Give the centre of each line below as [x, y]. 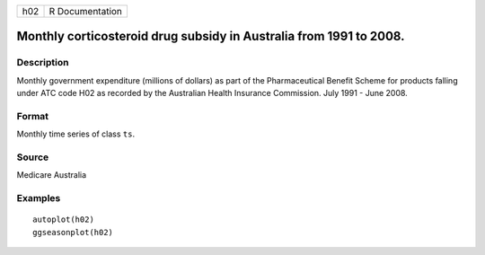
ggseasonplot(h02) [73, 232]
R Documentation [86, 11]
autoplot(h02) [63, 220]
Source [33, 157]
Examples [39, 198]
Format [33, 116]
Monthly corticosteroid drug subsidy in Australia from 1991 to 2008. [211, 36]
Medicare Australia [52, 175]
